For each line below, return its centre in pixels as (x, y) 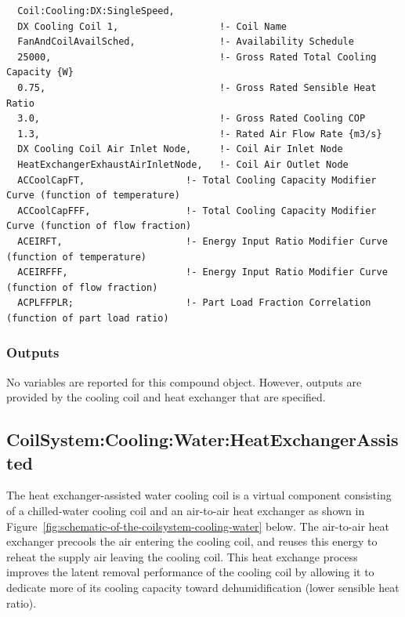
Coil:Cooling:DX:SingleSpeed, (96, 11)
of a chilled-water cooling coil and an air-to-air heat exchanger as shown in (186, 511)
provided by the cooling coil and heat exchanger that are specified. (166, 397)
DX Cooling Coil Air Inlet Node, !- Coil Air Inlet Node (180, 149)
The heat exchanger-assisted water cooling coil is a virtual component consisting (199, 495)
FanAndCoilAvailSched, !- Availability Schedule (186, 42)
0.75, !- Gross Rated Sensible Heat (197, 87)
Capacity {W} (40, 73)
